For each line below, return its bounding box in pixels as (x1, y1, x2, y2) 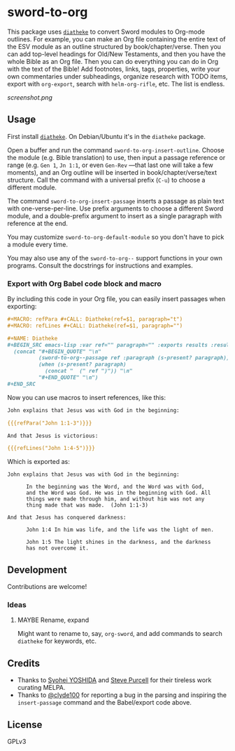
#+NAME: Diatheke (7, 335, 58, 342)
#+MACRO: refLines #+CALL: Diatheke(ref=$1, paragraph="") (7, 322, 183, 329)
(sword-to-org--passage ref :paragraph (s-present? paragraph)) (38, 354, 230, 361)
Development (7, 564, 68, 576)
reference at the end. (7, 219, 69, 227)
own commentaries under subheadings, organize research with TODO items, (7, 72, 228, 81)
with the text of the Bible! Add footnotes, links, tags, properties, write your (7, 65, 220, 73)
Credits (7, 657, 41, 669)
